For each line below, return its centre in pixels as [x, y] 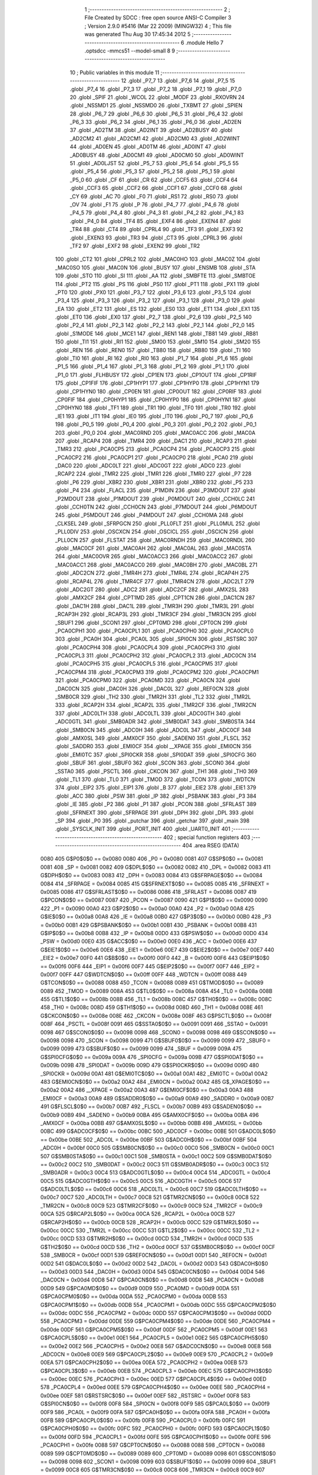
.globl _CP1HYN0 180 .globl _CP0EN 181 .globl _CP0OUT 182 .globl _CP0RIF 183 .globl [158, 391]
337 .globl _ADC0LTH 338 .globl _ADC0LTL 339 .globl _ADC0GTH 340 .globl [148, 713]
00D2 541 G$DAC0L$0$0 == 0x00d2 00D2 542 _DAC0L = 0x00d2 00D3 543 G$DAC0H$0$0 [154, 1263]
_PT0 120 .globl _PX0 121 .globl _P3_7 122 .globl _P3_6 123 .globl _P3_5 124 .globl [153, 292]
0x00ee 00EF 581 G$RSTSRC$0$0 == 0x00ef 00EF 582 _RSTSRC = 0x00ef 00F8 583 [145, 1395]
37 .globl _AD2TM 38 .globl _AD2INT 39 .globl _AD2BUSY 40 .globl [151, 130]
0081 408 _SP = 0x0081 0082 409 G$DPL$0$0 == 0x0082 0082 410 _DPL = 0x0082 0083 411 [155, 867]
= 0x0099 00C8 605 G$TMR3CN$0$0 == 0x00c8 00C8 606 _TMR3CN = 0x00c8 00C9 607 [153, 1470]
